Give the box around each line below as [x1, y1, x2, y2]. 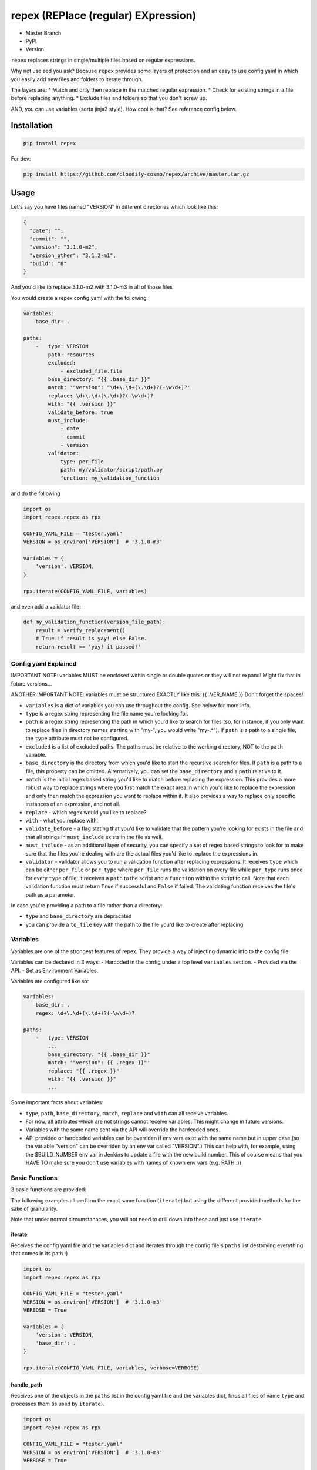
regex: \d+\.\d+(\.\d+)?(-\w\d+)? [35, 1010, 135, 1017]
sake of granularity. [11, 1205, 58, 1212]
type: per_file [60, 458, 104, 465]
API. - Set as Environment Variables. [11, 967, 99, 974]
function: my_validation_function [60, 475, 160, 482]
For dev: [11, 155, 31, 162]
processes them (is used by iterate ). [11, 1400, 105, 1408]
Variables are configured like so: [11, 978, 89, 985]
